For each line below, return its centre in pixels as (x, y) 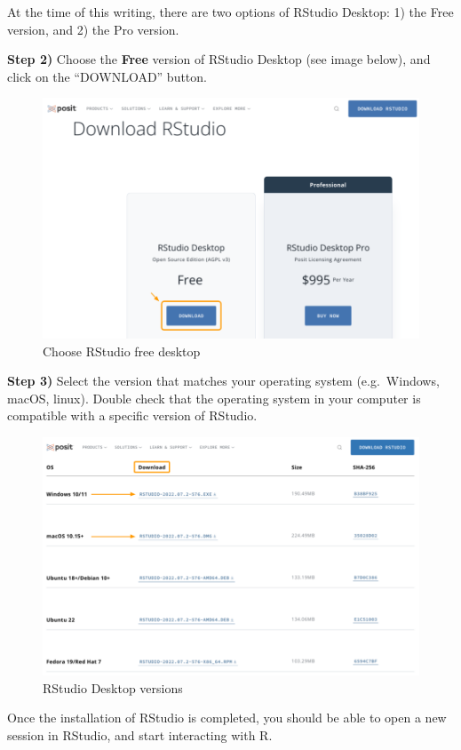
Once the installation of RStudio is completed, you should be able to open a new (227, 718)
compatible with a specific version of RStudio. (132, 415)
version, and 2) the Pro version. (93, 29)
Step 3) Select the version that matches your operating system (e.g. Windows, (223, 381)
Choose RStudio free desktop (122, 351)
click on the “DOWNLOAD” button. (107, 76)
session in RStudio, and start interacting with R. (140, 735)
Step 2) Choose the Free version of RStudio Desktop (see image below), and (219, 59)
